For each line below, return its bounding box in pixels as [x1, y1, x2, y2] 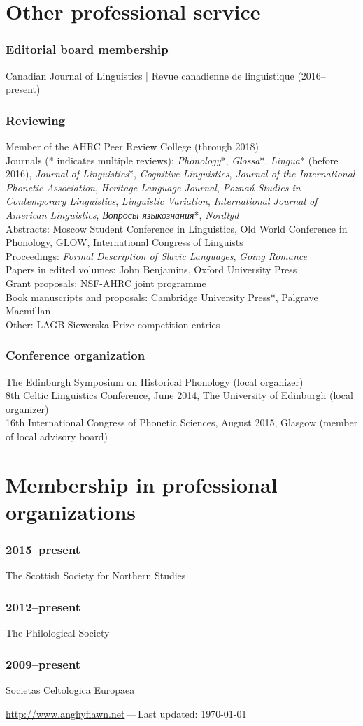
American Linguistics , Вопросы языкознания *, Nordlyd [6, 207, 239, 222]
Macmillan [6, 303, 51, 318]
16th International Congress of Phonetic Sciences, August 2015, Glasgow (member [6, 415, 358, 430]
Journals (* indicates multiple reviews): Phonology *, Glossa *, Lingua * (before [6, 152, 339, 167]
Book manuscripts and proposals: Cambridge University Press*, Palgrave [6, 289, 318, 304]
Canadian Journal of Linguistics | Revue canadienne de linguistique [6, 68, 294, 82]
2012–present [6, 597, 81, 615]
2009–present [6, 655, 81, 672]
